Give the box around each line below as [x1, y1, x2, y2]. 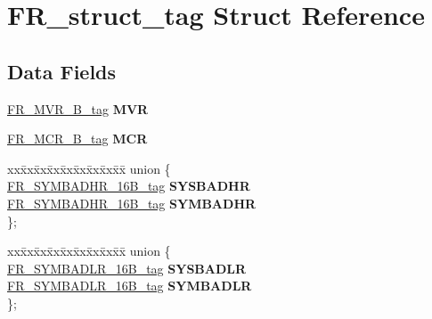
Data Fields [7, 57, 117, 85]
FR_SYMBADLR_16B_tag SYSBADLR [7, 258, 247, 277]
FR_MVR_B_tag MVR [7, 99, 149, 118]
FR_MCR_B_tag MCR [7, 129, 148, 148]
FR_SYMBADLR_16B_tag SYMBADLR [7, 276, 252, 295]
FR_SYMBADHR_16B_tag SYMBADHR [7, 193, 257, 212]
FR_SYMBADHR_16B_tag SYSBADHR [7, 176, 250, 195]
